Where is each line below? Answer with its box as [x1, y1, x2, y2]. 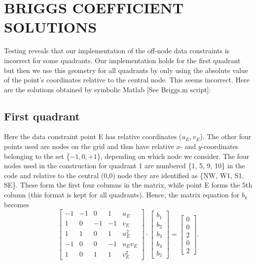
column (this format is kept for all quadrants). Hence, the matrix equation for [4, 189, 240, 200]
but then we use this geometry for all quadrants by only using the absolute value [4, 65, 248, 75]
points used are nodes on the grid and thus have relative [4, 141, 174, 151]
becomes [4, 199, 30, 209]
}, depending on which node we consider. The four [97, 151, 250, 161]
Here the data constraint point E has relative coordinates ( [4, 131, 182, 142]
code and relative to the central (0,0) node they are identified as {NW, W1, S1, [4, 170, 244, 180]
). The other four [200, 131, 252, 142]
